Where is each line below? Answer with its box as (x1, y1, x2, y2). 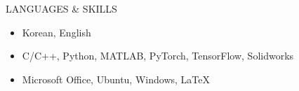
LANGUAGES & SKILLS (6, 1, 117, 15)
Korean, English (22, 24, 91, 39)
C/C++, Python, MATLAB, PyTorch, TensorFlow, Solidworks (22, 48, 294, 63)
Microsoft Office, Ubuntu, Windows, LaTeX (22, 71, 210, 86)
